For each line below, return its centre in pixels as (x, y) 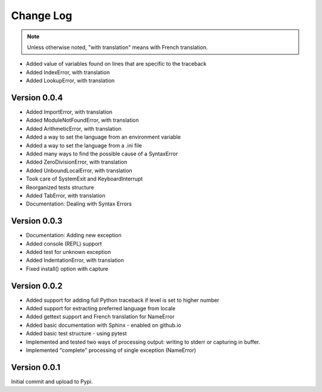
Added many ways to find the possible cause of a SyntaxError (102, 154)
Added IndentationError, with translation (75, 261)
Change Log (42, 16)
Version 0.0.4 (37, 98)
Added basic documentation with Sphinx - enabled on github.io (103, 325)
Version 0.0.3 (37, 221)
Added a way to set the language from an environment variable (103, 137)
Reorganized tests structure (60, 187)
